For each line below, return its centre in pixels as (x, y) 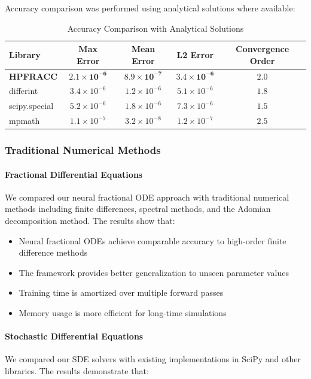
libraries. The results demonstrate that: (77, 371)
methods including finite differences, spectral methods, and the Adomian (138, 209)
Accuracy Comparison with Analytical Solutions (155, 28)
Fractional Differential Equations (74, 174)
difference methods (53, 252)
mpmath (25, 121)
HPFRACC (33, 76)
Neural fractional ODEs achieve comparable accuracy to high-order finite (153, 240)
